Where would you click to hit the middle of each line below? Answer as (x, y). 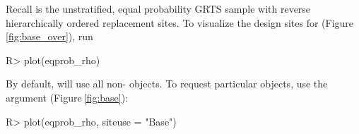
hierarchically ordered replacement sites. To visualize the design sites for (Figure (180, 22)
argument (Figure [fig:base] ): (67, 97)
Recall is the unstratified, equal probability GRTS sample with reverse (158, 8)
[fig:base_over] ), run (49, 36)
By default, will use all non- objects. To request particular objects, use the (167, 84)
